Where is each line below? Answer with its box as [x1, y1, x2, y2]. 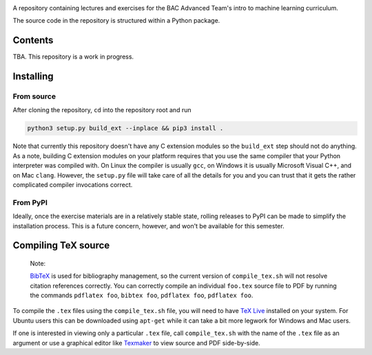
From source [12, 92, 56, 101]
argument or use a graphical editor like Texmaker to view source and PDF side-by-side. [12, 338, 261, 347]
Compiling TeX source [12, 239, 110, 251]
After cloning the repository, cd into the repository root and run [12, 106, 192, 114]
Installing [12, 71, 54, 83]
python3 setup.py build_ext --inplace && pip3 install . [27, 125, 224, 132]
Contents [12, 34, 54, 46]
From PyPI [12, 197, 48, 207]
